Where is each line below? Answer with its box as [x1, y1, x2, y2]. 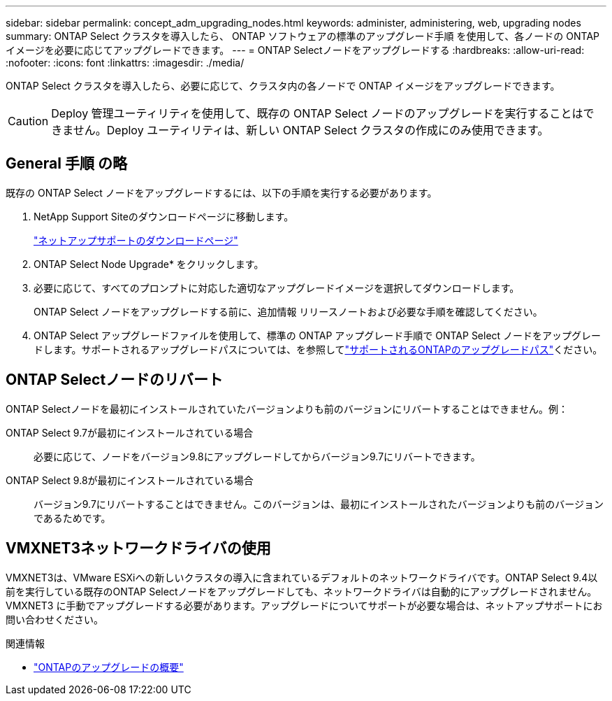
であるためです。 [34, 511, 111, 524]
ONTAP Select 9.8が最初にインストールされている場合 [6, 474, 254, 486]
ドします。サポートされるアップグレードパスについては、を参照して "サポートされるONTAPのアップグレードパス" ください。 [34, 343, 603, 355]
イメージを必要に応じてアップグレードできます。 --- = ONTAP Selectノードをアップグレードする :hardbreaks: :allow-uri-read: [6, 44, 585, 56]
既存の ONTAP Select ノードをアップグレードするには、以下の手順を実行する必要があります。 [6, 186, 437, 199]
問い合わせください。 [6, 613, 103, 625]
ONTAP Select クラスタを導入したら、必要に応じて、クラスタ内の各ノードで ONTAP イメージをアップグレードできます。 [6, 80, 560, 92]
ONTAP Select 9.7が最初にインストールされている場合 [6, 426, 254, 439]
